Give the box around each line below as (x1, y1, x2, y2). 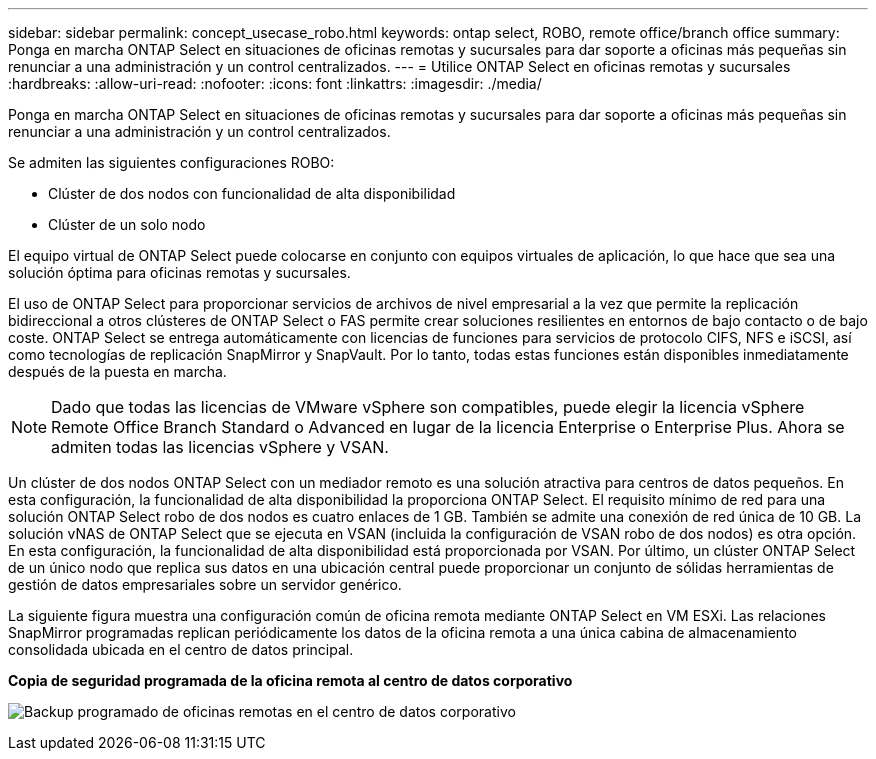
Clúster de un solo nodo (48, 216, 206, 233)
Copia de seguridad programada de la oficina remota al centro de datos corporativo (8, 672, 573, 689)
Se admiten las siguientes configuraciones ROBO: (8, 154, 335, 171)
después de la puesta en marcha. (8, 363, 227, 380)
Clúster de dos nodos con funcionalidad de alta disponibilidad (48, 185, 456, 202)
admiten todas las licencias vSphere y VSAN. (51, 437, 389, 457)
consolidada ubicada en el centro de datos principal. (8, 641, 354, 658)
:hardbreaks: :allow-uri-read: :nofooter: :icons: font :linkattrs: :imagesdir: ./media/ (8, 75, 542, 92)
